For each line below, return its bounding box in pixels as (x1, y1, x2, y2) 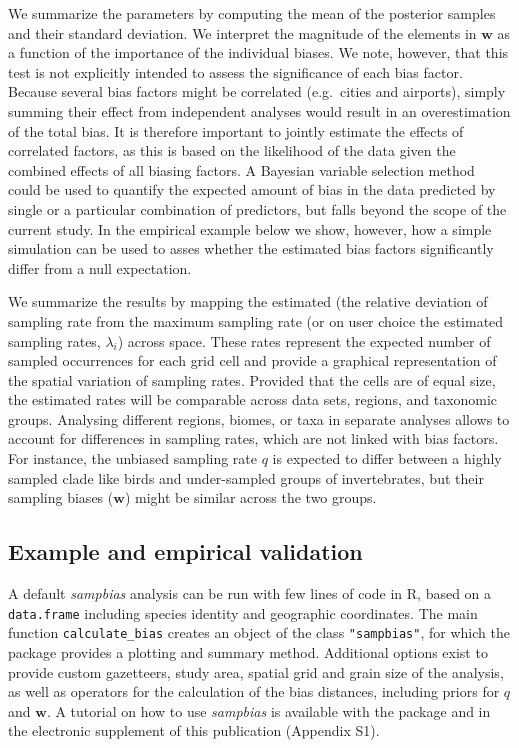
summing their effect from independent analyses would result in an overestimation (8, 100, 511, 121)
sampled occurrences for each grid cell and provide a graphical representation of (8, 350, 497, 371)
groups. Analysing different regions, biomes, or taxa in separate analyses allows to (8, 408, 510, 429)
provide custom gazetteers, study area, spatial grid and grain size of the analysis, (8, 661, 504, 682)
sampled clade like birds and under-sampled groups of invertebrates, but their (8, 467, 484, 488)
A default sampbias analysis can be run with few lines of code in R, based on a (8, 583, 492, 604)
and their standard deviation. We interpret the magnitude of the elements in (8, 22, 477, 43)
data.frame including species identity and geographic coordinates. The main (8, 602, 478, 623)
